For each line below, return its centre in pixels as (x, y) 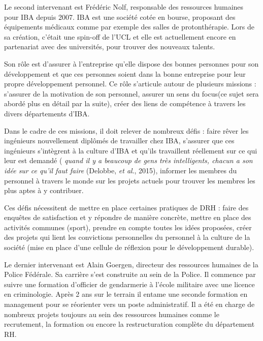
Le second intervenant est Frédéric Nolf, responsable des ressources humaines (124, 7)
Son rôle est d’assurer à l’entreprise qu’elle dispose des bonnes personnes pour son (131, 63)
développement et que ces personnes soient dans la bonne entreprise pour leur (125, 73)
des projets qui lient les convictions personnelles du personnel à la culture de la (127, 237)
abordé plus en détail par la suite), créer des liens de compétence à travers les (125, 103)
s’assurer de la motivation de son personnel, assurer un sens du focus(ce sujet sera (131, 93)
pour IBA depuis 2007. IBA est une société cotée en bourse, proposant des (120, 17)
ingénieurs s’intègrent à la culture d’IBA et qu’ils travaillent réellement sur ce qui (131, 150)
